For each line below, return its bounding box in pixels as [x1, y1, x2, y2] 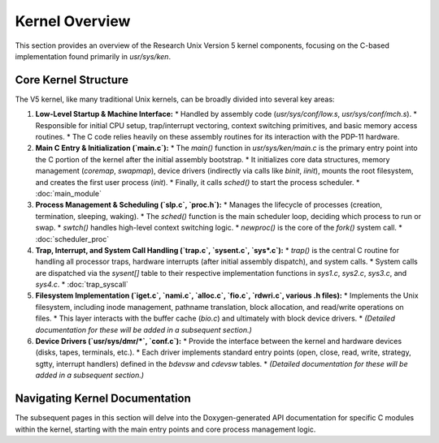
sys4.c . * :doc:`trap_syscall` [35, 280, 129, 290]
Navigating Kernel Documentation [15, 392, 191, 406]
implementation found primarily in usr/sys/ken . [15, 51, 171, 61]
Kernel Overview [15, 12, 131, 30]
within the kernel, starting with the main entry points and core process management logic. [15, 424, 316, 434]
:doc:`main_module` [35, 188, 102, 198]
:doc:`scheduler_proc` [35, 234, 110, 243]
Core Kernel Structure [15, 73, 129, 87]
